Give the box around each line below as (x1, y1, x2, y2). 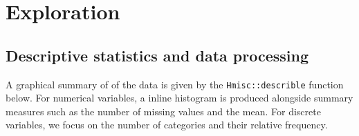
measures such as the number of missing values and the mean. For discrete (6, 104, 321, 118)
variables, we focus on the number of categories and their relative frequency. (6, 117, 328, 132)
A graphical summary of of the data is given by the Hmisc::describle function (6, 77, 344, 91)
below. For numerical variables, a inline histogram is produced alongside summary (6, 90, 353, 105)
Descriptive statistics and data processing (6, 44, 309, 66)
